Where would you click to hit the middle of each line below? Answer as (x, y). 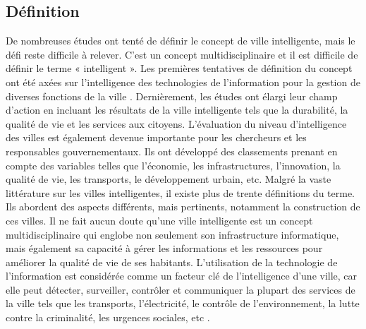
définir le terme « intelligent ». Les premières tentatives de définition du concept (179, 68)
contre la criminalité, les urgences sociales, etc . (108, 317)
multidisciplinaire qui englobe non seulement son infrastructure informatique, (172, 234)
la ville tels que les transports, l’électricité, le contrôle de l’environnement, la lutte (183, 303)
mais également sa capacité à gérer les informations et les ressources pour (164, 248)
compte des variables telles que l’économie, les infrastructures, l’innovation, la (173, 165)
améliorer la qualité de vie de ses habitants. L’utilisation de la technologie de (172, 262)
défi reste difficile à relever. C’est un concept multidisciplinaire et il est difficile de (182, 54)
